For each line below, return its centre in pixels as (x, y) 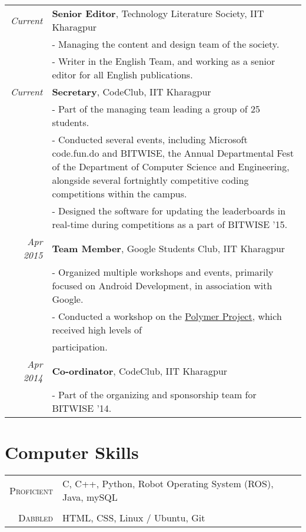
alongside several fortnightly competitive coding (150, 180)
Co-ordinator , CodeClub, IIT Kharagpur (140, 371)
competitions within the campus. (119, 194)
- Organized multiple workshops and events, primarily (163, 272)
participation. (80, 347)
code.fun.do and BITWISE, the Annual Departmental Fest (173, 153)
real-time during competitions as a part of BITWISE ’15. (170, 224)
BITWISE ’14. (82, 408)
